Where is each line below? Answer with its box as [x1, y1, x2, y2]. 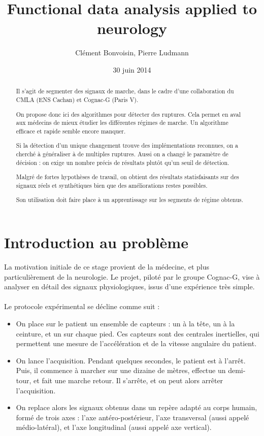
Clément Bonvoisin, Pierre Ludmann [75, 47, 189, 58]
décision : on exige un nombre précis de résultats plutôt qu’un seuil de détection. [16, 158, 229, 166]
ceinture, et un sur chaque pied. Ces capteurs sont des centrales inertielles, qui [16, 328, 259, 339]
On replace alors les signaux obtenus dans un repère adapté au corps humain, [16, 402, 257, 413]
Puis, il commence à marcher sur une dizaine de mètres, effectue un [16, 365, 226, 376]
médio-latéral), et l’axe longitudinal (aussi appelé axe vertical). [16, 422, 212, 432]
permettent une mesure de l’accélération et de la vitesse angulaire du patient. [16, 338, 257, 349]
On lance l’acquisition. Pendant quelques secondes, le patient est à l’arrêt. [16, 355, 246, 365]
